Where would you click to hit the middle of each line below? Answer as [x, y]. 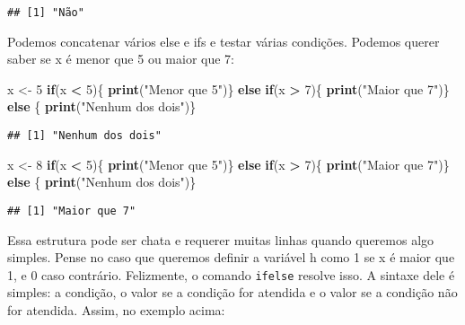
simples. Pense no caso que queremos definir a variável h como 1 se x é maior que [231, 257]
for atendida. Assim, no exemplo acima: [116, 309]
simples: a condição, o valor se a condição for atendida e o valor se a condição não [232, 292]
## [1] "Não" [46, 13]
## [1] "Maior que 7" [72, 211]
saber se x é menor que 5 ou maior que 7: [121, 59]
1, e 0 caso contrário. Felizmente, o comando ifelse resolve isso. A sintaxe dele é [231, 274]
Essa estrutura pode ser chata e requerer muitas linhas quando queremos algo [221, 239]
